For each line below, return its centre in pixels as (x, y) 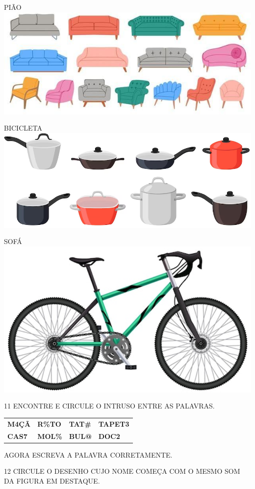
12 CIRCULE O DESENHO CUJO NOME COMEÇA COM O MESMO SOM (122, 471)
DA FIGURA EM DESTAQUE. (52, 480)
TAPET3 (114, 423)
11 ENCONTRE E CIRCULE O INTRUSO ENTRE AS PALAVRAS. (109, 406)
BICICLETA (23, 128)
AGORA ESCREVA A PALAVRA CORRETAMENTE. (88, 454)
